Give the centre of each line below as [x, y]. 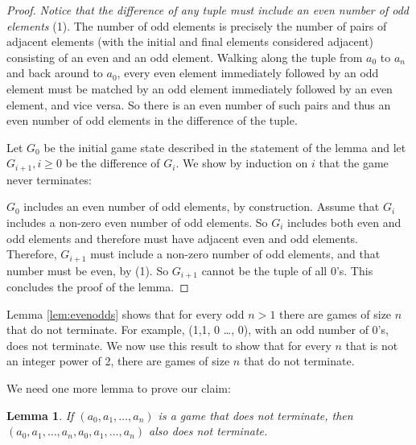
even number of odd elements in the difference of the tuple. [152, 120]
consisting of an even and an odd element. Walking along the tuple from [185, 57]
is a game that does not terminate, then [255, 415]
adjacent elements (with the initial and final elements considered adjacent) [190, 41]
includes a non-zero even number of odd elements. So [137, 222]
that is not [372, 345]
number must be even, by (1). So [88, 270]
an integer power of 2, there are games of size [118, 361]
